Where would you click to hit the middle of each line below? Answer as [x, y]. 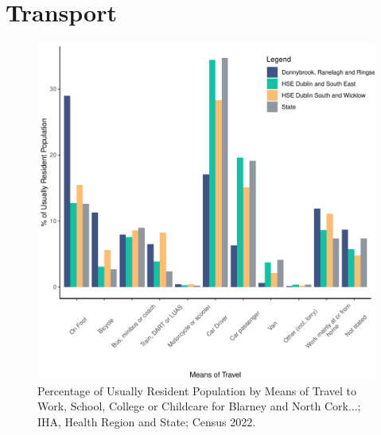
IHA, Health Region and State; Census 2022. [147, 421]
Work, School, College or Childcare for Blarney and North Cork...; [199, 406]
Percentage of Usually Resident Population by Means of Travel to [197, 390]
